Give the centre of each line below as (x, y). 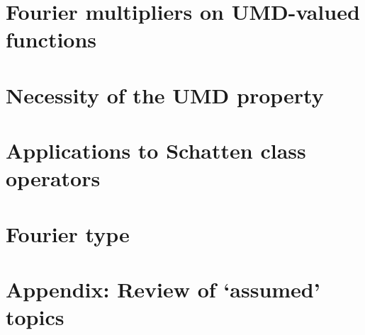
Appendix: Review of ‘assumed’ (163, 289)
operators (53, 178)
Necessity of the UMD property (165, 95)
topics (35, 317)
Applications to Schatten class (156, 151)
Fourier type (68, 233)
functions (51, 39)
